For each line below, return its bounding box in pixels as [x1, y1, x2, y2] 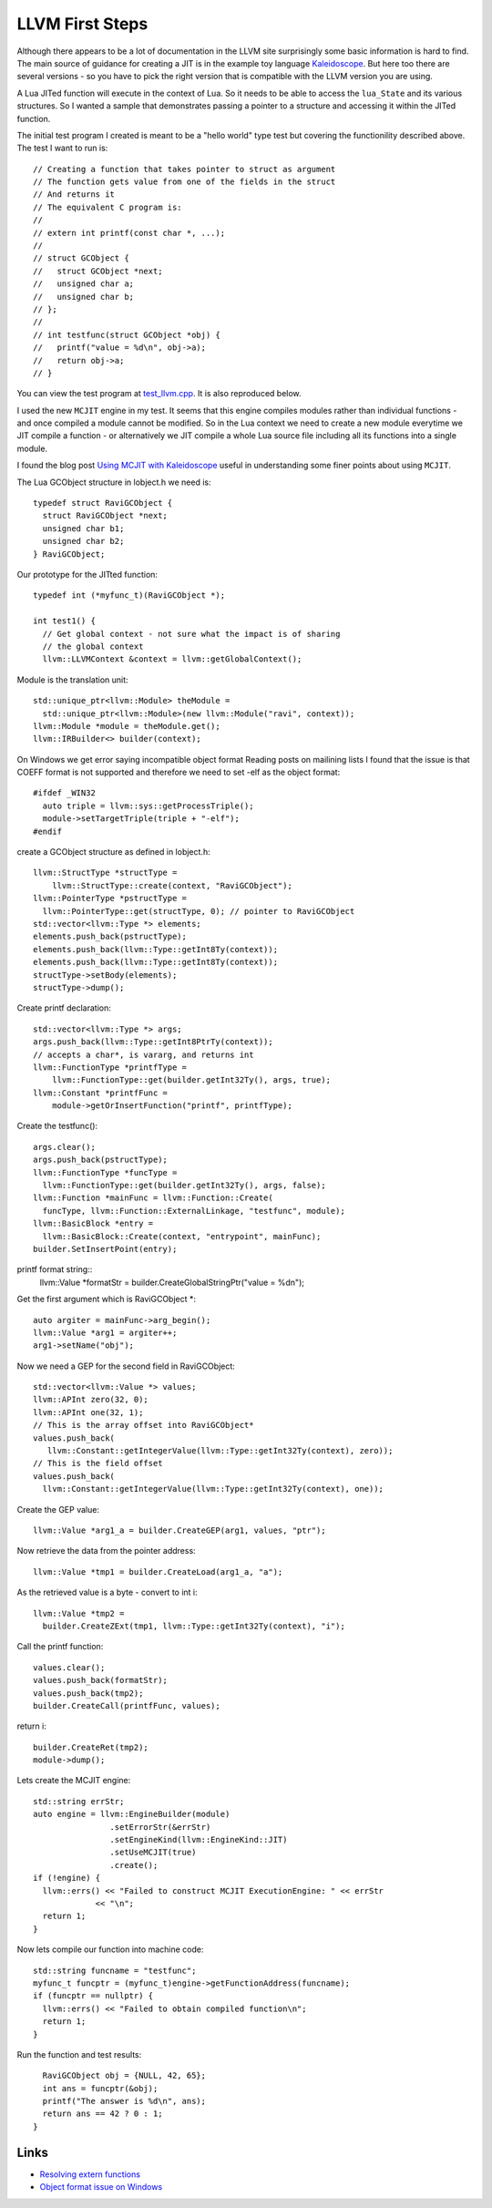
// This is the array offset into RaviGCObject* [33, 1420, 254, 1431]
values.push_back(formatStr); [33, 1675, 169, 1686]
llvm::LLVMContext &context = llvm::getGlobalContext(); [42, 654, 302, 664]
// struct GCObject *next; [33, 265, 163, 276]
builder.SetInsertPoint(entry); [33, 1244, 178, 1254]
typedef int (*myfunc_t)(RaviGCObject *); [33, 591, 226, 601]
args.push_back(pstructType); [33, 1155, 169, 1166]
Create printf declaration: [16, 1002, 111, 1013]
